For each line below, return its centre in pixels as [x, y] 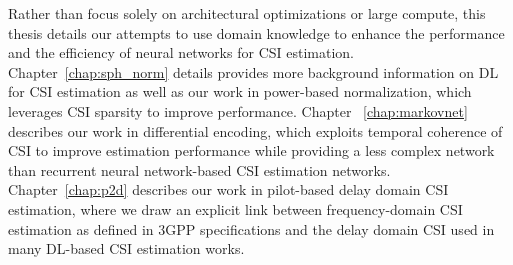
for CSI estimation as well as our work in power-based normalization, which [240, 91]
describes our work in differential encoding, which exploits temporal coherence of [255, 130]
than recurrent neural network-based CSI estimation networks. [199, 169]
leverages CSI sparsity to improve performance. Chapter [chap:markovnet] [238, 110]
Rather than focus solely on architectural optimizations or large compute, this [247, 13]
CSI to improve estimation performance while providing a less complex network [251, 150]
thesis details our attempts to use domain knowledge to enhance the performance [256, 32]
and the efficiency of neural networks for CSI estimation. [181, 52]
